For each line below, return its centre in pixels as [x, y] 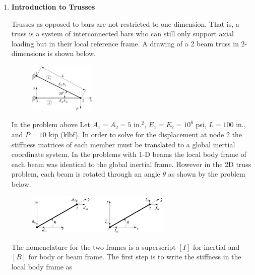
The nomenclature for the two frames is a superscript [93, 246]
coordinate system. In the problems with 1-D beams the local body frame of [129, 154]
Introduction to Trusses [53, 7]
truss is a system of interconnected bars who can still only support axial [122, 34]
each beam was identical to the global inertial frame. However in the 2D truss [131, 164]
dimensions [28, 53]
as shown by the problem [207, 174]
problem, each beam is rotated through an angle [86, 174]
